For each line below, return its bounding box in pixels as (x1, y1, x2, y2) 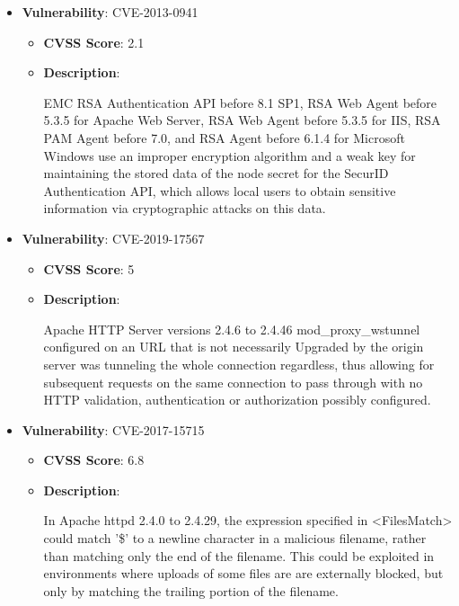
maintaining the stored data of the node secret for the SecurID (43, 164, 389, 183)
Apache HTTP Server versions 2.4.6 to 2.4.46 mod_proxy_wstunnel (43, 319, 420, 338)
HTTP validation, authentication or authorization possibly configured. (43, 390, 431, 409)
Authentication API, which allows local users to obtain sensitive (43, 181, 396, 200)
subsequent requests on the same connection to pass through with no (43, 372, 423, 391)
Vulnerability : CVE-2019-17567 (22, 228, 205, 247)
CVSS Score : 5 (43, 259, 135, 278)
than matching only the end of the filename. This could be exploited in (43, 546, 435, 565)
